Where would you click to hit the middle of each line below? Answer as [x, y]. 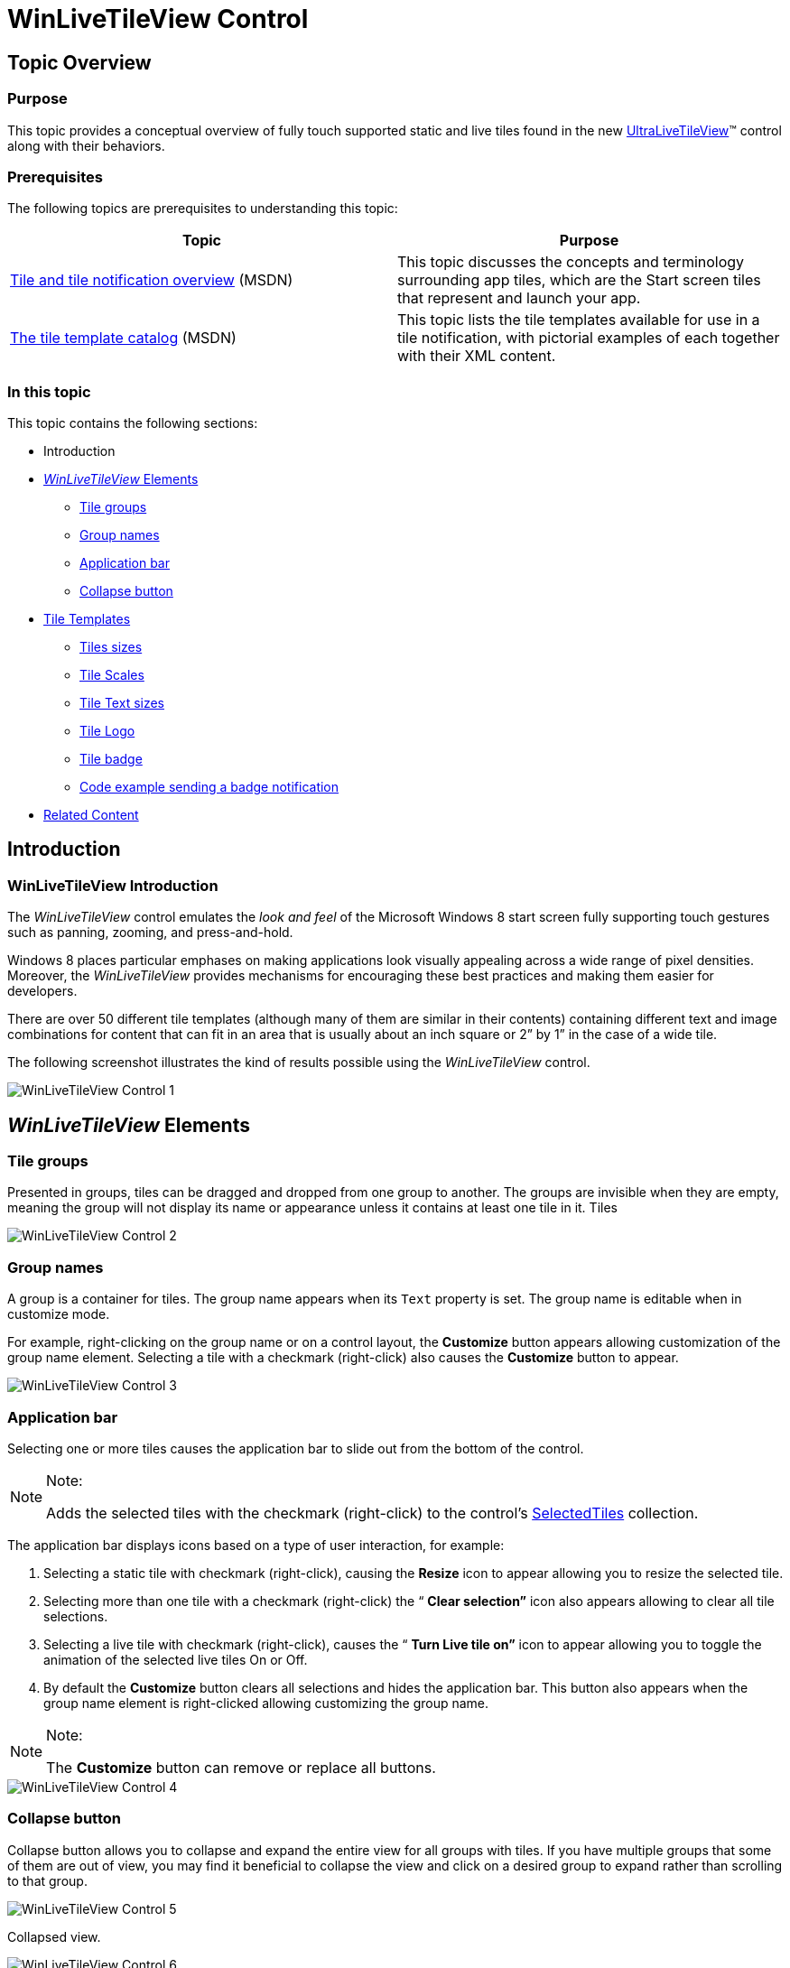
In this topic [49, 391]
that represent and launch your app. [519, 298]
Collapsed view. [54, 1936]
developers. [42, 991]
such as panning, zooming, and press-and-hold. [150, 933]
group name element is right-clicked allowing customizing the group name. [266, 1703]
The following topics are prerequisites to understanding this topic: [203, 209]
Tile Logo [107, 731]
